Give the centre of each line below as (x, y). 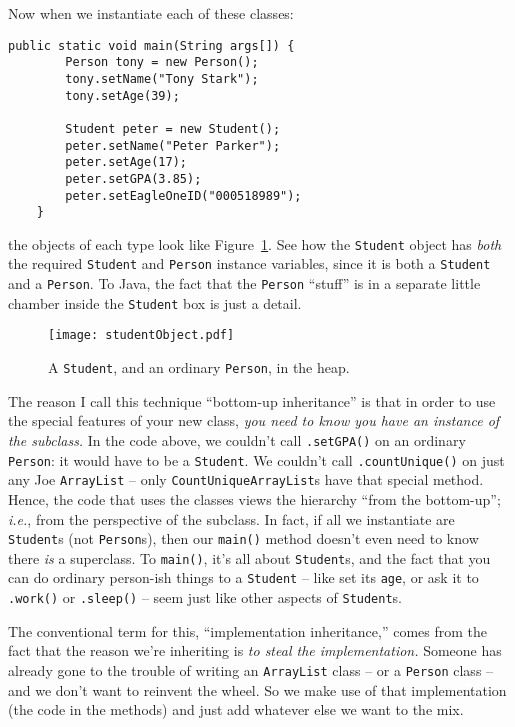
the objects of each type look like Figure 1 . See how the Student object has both (255, 243)
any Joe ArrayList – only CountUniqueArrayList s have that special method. (246, 479)
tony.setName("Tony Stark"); (162, 78)
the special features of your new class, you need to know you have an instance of (254, 420)
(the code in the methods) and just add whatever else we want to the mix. (236, 709)
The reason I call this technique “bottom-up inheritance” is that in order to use (252, 400)
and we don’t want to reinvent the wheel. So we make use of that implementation (257, 689)
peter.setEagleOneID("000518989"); (183, 195)
